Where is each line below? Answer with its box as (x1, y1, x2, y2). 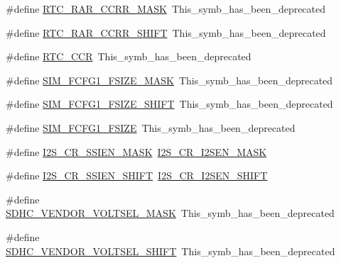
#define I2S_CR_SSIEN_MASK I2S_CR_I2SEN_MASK (6, 144, 267, 159)
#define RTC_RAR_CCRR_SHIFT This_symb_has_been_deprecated (6, 25, 326, 40)
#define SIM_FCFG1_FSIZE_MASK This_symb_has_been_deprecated (6, 72, 333, 87)
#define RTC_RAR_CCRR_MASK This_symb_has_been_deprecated (6, 1, 326, 16)
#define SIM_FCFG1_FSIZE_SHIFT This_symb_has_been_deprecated (6, 96, 333, 111)
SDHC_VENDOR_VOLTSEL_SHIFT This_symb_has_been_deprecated (6, 243, 335, 258)
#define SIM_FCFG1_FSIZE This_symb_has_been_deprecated (6, 120, 296, 135)
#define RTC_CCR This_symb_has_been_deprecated (6, 49, 251, 64)
